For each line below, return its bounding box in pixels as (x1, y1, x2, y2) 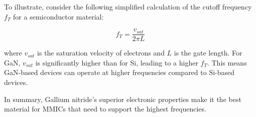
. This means (207, 57, 247, 67)
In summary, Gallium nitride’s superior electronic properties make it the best (4, 93, 241, 104)
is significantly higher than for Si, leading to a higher (35, 57, 198, 67)
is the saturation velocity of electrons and (37, 47, 165, 58)
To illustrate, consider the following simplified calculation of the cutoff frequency (4, 1, 252, 11)
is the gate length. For (174, 47, 242, 58)
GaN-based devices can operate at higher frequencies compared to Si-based (4, 67, 235, 77)
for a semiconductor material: (13, 11, 104, 21)
